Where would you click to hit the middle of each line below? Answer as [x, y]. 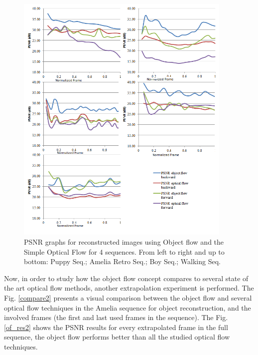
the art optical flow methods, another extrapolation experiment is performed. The [129, 288]
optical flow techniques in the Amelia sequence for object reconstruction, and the [128, 307]
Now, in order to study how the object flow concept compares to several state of [126, 278]
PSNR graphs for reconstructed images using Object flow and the [124, 241]
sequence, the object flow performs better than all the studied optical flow [117, 337]
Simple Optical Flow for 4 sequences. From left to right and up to [124, 251]
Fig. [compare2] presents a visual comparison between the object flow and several [128, 297]
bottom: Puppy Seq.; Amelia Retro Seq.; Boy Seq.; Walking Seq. [122, 261]
